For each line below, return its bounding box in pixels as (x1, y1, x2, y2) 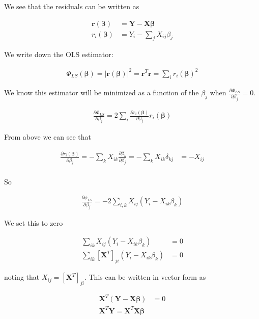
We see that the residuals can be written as (4, 1, 139, 11)
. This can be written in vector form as (84, 272, 206, 282)
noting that (4, 272, 40, 282)
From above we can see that (4, 131, 91, 142)
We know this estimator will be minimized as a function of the (4, 87, 199, 98)
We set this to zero (4, 217, 63, 228)
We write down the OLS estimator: (4, 49, 113, 60)
